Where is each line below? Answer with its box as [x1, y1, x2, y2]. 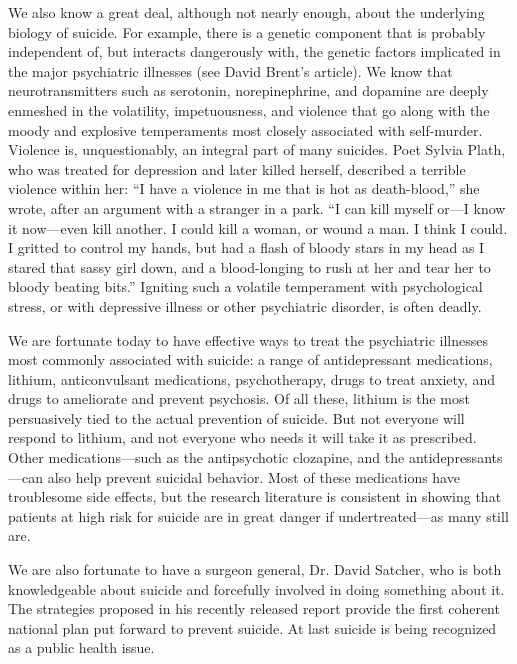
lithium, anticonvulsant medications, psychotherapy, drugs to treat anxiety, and [8, 368, 495, 389]
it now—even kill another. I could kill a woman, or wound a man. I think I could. [8, 217, 508, 238]
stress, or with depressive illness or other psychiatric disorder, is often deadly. [8, 295, 482, 316]
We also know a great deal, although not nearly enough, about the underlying [8, 2, 485, 22]
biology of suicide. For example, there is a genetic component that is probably [8, 21, 486, 42]
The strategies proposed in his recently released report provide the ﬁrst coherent [8, 598, 500, 619]
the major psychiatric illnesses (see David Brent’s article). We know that [8, 60, 453, 81]
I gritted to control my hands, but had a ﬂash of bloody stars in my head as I [8, 237, 485, 258]
